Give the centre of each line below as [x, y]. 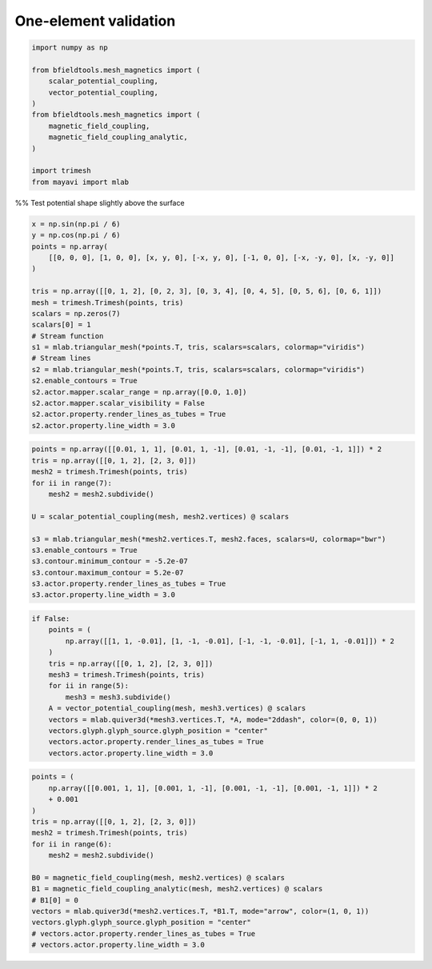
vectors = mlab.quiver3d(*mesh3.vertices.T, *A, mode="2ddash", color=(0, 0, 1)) [213, 719]
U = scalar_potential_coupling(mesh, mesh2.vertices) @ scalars [160, 517]
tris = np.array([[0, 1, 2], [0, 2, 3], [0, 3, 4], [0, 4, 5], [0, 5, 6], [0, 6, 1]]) [207, 291]
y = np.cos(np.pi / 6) [76, 235]
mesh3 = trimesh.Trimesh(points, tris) [127, 675]
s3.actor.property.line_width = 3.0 [104, 595]
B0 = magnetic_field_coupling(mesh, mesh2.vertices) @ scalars [158, 877]
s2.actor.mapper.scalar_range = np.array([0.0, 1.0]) [139, 392]
